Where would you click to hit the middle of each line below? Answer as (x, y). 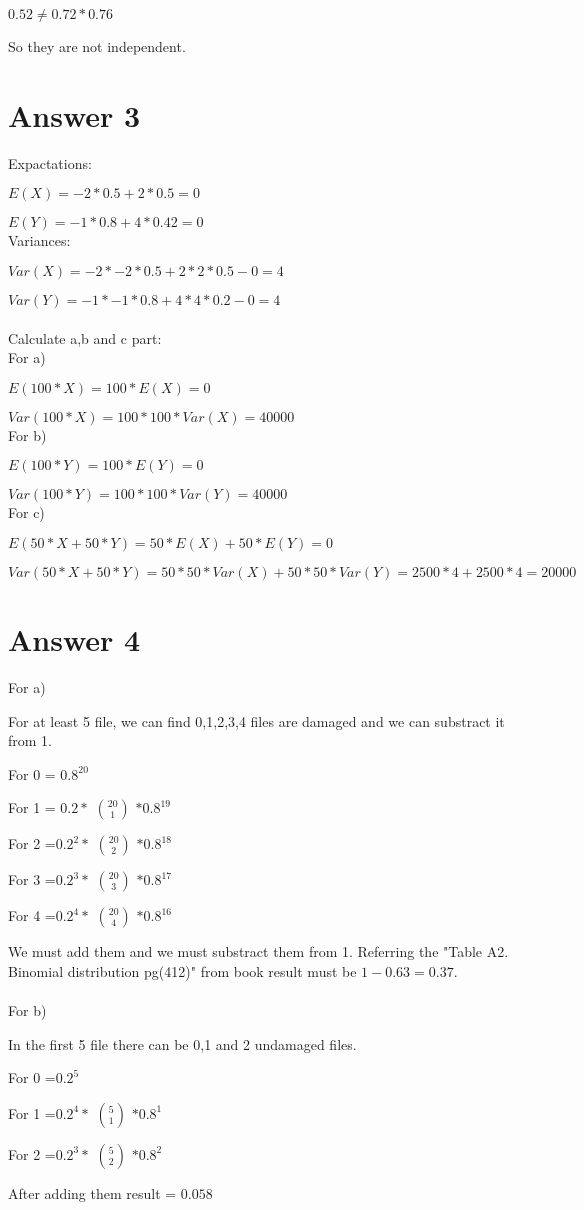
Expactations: (50, 162)
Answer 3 (74, 114)
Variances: (39, 240)
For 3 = (32, 879)
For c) (26, 512)
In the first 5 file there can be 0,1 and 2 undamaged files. (182, 1043)
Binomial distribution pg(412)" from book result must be (182, 970)
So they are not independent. (97, 46)
